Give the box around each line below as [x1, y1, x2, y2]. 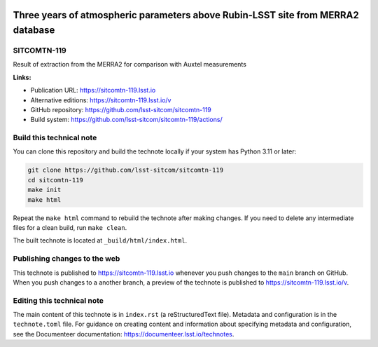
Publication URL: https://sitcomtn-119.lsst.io [30, 86, 156, 95]
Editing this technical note [13, 295, 104, 305]
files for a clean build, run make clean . [13, 223, 127, 231]
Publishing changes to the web [13, 254, 120, 264]
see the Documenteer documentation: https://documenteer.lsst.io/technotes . [13, 329, 234, 338]
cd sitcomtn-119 [27, 176, 84, 184]
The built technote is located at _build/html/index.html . [13, 236, 188, 245]
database [13, 25, 55, 36]
